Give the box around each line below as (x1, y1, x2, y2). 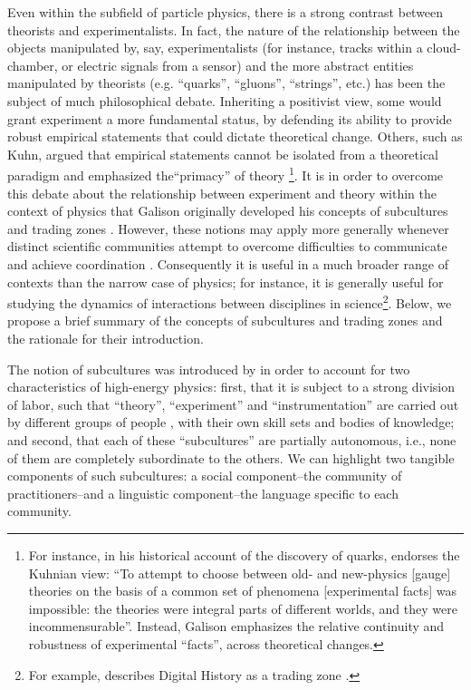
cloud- (427, 38, 461, 57)
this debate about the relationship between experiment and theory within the (7, 183, 437, 202)
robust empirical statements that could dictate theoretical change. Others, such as (7, 127, 463, 146)
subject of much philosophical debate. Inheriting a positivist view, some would (7, 91, 442, 110)
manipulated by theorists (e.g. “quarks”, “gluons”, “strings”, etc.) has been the (7, 73, 446, 92)
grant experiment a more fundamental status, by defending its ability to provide (7, 109, 452, 128)
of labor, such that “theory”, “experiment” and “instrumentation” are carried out (7, 394, 459, 413)
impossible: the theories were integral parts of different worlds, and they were (28, 598, 457, 617)
